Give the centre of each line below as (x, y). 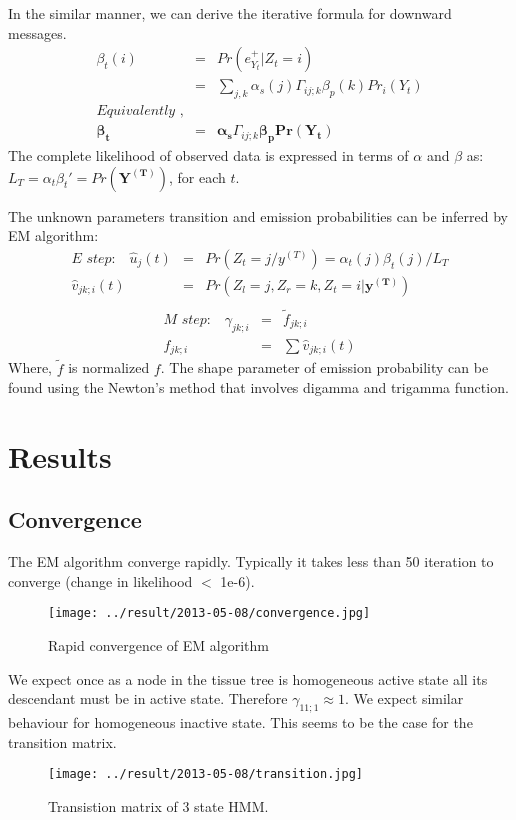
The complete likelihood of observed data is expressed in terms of (208, 154)
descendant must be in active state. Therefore (148, 698)
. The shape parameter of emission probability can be (324, 367)
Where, (30, 367)
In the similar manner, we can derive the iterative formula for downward (230, 13)
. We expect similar (404, 698)
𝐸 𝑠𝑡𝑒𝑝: (93, 258)
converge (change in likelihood (100, 580)
